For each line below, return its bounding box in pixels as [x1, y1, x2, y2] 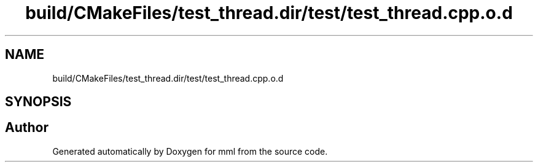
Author [5, 120, 49, 136]
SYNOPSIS [5, 94, 72, 110]
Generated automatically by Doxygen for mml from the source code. [52, 146, 328, 157]
